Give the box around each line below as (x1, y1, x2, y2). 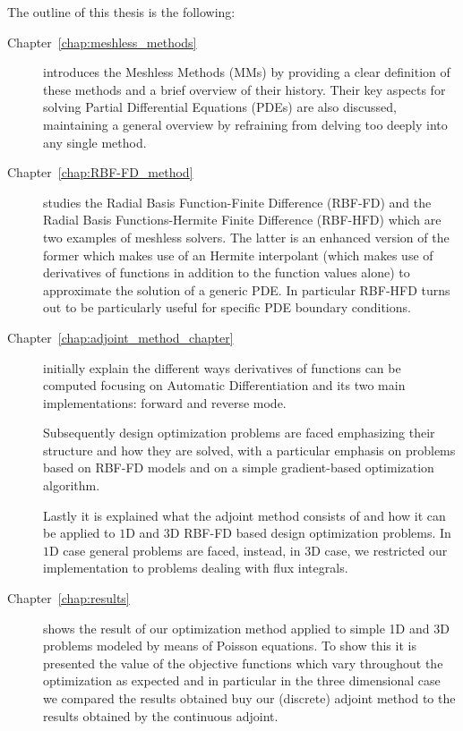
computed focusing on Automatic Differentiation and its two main (43, 376, 406, 395)
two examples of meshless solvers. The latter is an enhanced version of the (43, 227, 450, 246)
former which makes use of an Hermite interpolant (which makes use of (43, 245, 433, 264)
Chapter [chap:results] (7, 589, 130, 608)
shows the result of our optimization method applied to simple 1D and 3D (43, 618, 450, 637)
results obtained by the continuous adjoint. (43, 706, 279, 725)
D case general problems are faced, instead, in (49, 540, 301, 559)
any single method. (43, 132, 147, 151)
